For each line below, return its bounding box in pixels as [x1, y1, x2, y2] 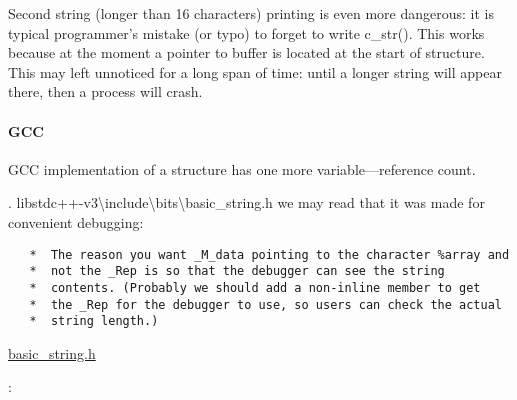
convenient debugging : [8, 211, 144, 232]
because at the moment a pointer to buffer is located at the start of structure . [8, 42, 485, 63]
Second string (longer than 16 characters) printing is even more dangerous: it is [8, 3, 494, 23]
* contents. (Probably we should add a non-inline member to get [29, 280, 481, 295]
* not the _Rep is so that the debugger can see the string [29, 264, 445, 279]
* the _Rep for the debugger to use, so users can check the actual [29, 297, 502, 312]
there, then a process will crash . [8, 81, 203, 102]
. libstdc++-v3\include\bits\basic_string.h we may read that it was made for [8, 192, 485, 213]
